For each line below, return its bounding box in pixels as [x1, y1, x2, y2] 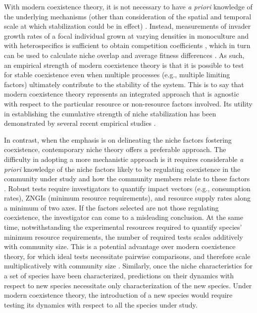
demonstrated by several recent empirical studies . [4, 118, 156, 128]
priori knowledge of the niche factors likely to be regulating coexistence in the [4, 163, 241, 174]
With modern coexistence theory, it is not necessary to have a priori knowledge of [4, 1, 253, 11]
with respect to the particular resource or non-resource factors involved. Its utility [4, 98, 253, 108]
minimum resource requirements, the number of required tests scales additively [4, 231, 243, 242]
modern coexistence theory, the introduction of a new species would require [4, 290, 233, 300]
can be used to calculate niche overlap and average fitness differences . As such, [4, 50, 245, 60]
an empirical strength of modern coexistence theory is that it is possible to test [4, 59, 244, 70]
